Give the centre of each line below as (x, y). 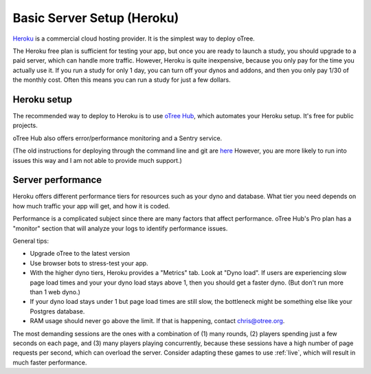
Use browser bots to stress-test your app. (89, 263)
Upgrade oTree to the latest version (80, 254)
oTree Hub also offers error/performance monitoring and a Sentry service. (117, 138)
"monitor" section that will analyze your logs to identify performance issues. (120, 228)
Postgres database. (57, 311)
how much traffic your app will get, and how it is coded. (91, 206)
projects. (25, 125)
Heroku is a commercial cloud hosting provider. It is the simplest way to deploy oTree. (134, 38)
